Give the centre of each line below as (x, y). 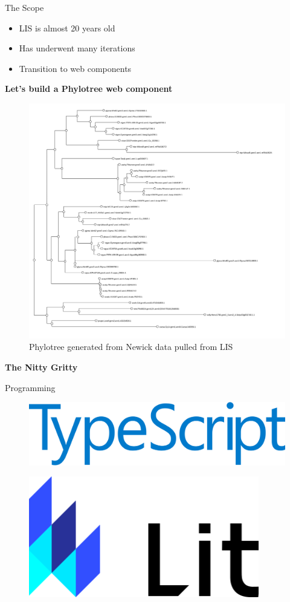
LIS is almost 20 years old (67, 28)
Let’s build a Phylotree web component (89, 89)
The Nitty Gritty (41, 367)
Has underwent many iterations (77, 48)
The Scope (24, 7)
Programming (30, 387)
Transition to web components (75, 68)
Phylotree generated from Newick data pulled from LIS (131, 347)
